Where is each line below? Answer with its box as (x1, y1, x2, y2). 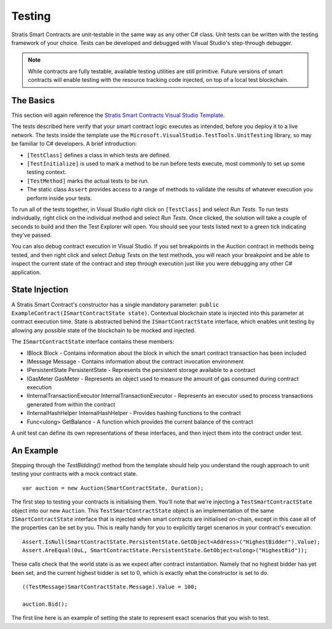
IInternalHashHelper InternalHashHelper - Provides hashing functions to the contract (26, 409, 241, 417)
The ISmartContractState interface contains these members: (11, 338, 175, 346)
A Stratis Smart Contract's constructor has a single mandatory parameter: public (11, 301, 219, 308)
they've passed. (11, 231, 52, 239)
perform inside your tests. (26, 194, 92, 202)
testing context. (26, 168, 67, 176)
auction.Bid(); (22, 601, 68, 608)
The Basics (11, 95, 55, 106)
